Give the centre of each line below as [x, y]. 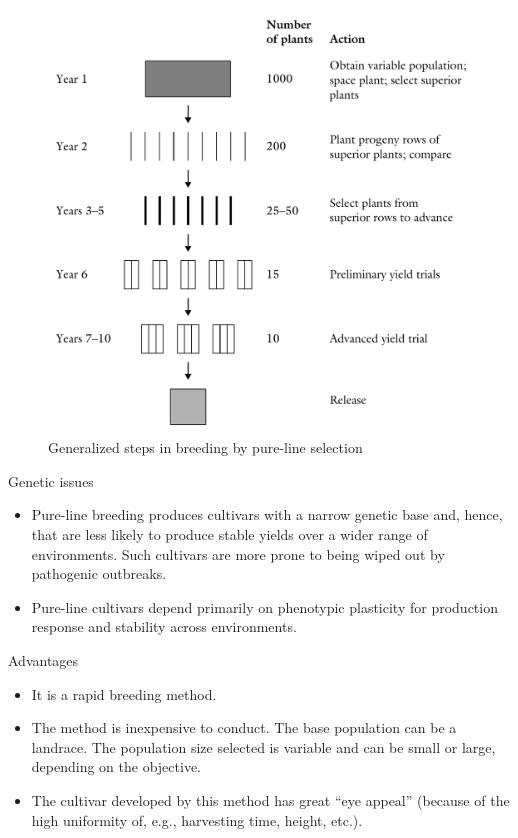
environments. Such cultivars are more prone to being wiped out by [238, 553]
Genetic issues [51, 480]
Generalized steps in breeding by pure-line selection [205, 447]
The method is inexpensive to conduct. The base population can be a [244, 727]
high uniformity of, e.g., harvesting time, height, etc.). [197, 819]
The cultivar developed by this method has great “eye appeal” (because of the [270, 799]
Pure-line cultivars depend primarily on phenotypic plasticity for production [264, 606]
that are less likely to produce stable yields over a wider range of [229, 534]
